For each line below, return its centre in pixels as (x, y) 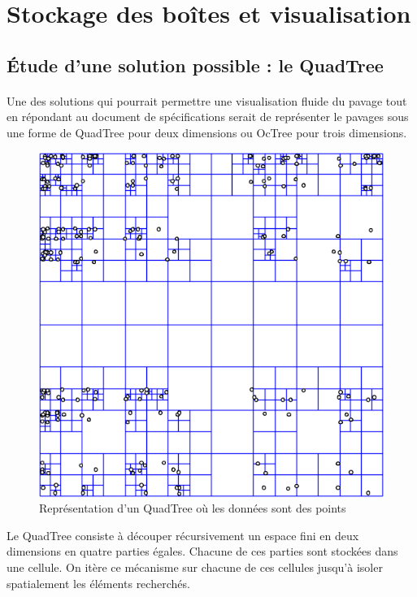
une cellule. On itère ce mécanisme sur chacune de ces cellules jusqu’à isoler (195, 567)
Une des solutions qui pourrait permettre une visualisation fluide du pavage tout (207, 100)
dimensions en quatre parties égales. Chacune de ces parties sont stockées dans (202, 551)
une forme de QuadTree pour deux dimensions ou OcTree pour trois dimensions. (207, 132)
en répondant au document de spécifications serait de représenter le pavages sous (208, 117)
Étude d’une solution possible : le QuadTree (195, 65)
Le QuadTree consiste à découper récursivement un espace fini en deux (183, 535)
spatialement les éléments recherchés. (98, 583)
